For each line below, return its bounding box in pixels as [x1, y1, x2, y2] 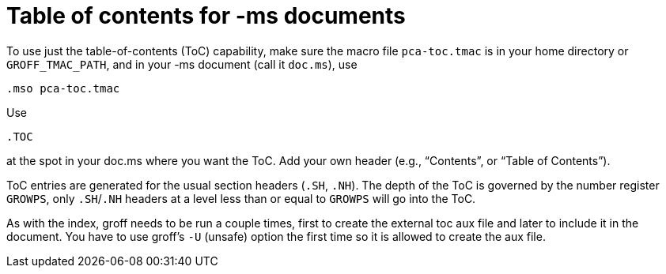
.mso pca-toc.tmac [6, 81, 120, 95]
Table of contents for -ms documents [6, 2, 406, 29]
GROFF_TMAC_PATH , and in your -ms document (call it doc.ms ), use [6, 57, 358, 71]
